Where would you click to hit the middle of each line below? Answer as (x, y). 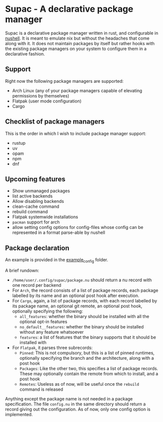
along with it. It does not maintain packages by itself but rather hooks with (80, 43)
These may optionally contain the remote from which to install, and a (89, 373)
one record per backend (37, 285)
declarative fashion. (25, 54)
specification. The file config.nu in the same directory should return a (75, 404)
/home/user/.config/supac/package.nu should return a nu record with (82, 280)
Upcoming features (35, 179)
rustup (19, 143)
